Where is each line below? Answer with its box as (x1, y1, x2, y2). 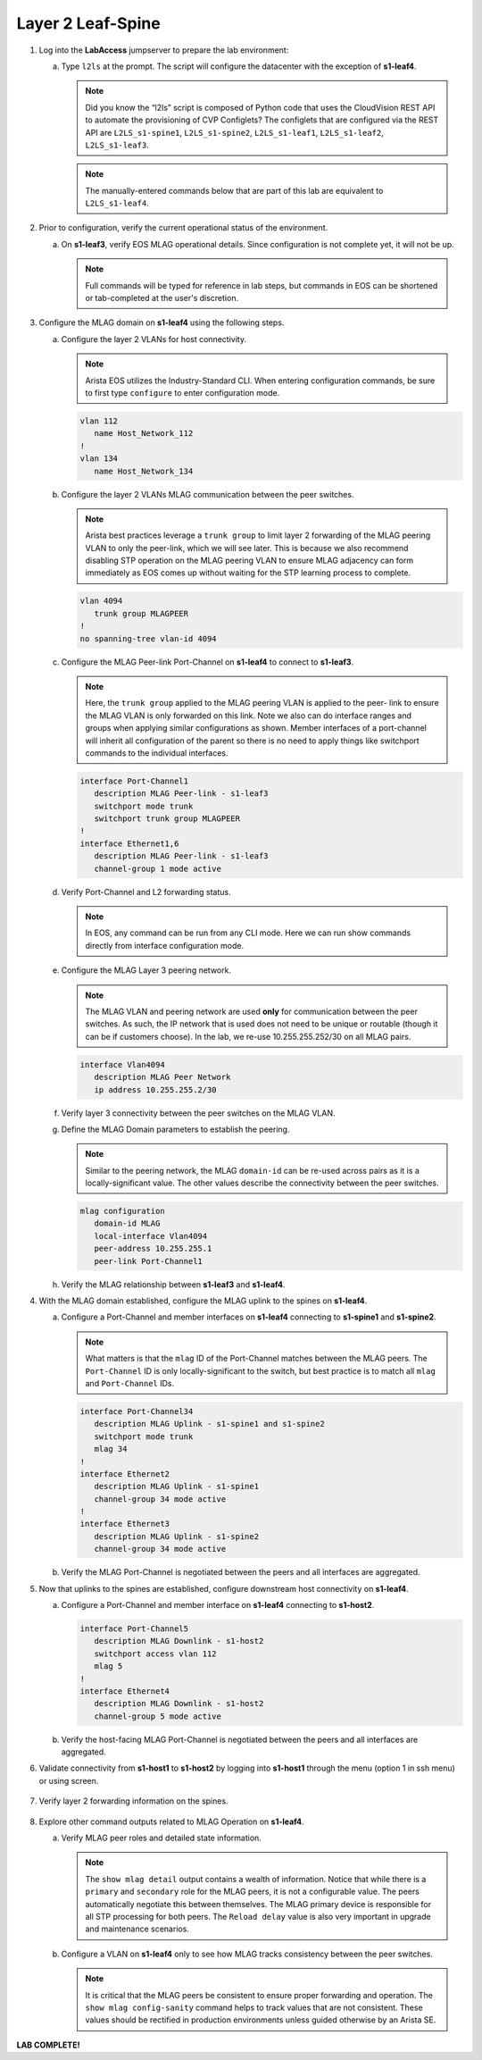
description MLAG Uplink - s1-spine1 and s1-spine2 (94, 1419, 325, 1429)
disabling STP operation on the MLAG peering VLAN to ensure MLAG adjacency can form (85, 555, 414, 566)
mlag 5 (94, 1662, 123, 1671)
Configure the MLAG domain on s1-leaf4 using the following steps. (38, 317, 285, 328)
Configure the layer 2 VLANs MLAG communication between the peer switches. (61, 489, 354, 499)
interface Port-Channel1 (79, 775, 189, 786)
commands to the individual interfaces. (85, 747, 229, 758)
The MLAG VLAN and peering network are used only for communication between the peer (85, 1006, 419, 1017)
